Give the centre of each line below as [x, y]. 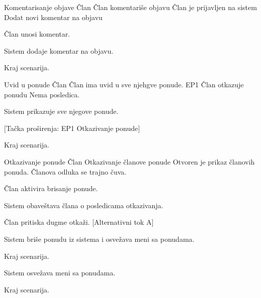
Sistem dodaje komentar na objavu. [59, 50]
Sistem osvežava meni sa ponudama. [60, 273]
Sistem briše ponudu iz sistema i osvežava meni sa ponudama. [99, 239]
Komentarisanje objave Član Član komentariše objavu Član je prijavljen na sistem [130, 7]
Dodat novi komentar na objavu [53, 17]
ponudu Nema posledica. [42, 94]
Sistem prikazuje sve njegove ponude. [61, 111]
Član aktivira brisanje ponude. [51, 188]
